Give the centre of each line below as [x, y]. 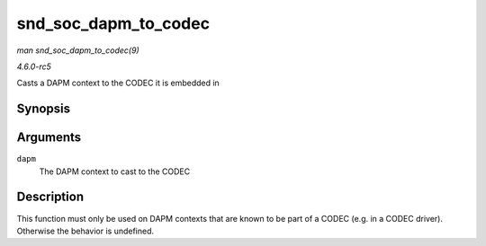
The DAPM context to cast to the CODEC [115, 171]
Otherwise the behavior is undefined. [85, 231]
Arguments [49, 138]
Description [50, 197]
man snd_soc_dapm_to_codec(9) [78, 50]
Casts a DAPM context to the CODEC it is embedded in [118, 83]
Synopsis [44, 109]
